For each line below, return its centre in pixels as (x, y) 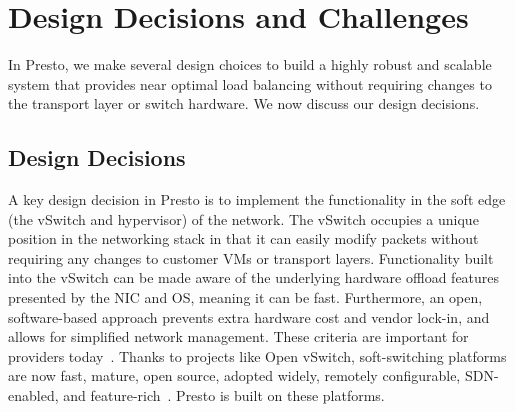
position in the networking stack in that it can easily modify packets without (243, 238)
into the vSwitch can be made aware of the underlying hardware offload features (254, 277)
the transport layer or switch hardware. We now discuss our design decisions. (244, 103)
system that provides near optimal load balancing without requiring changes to (250, 83)
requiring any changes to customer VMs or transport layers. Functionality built (251, 257)
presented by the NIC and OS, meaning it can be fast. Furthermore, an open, (245, 297)
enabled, (33, 395)
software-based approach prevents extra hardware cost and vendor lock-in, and (249, 316)
